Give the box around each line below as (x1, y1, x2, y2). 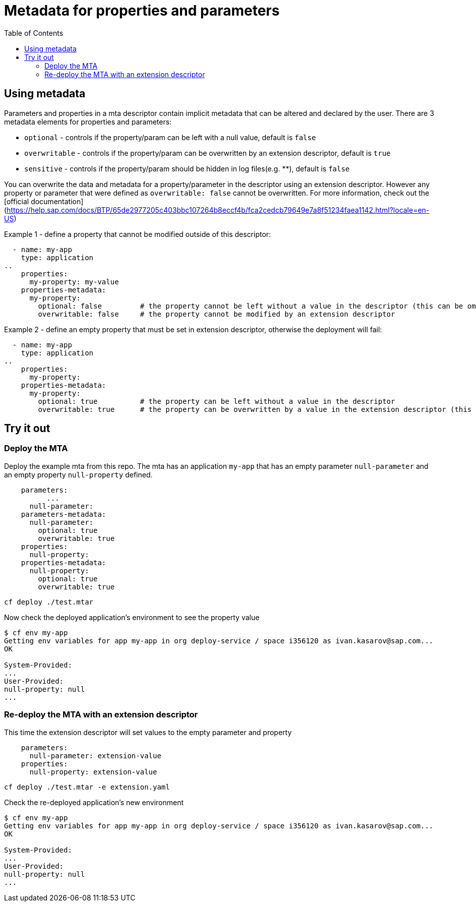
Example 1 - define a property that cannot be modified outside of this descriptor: (4, 229, 271, 238)
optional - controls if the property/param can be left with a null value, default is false (24, 133, 316, 142)
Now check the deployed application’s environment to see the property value (4, 613, 260, 622)
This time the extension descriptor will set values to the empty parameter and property (4, 728, 292, 737)
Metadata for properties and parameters (4, 2, 280, 19)
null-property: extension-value (29, 767, 157, 776)
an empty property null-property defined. (4, 470, 153, 479)
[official (4, 197, 29, 206)
